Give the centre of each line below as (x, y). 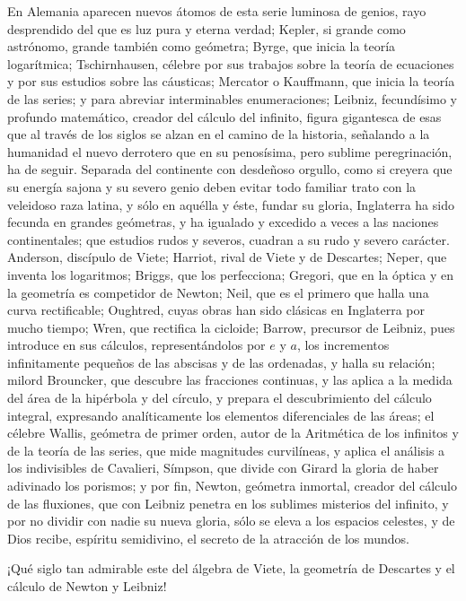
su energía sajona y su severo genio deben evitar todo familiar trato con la (212, 186)
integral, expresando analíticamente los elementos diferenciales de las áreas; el (221, 415)
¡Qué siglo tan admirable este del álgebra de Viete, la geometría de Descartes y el (231, 568)
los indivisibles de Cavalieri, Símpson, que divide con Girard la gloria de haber (223, 468)
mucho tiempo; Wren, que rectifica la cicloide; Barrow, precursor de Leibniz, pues (231, 327)
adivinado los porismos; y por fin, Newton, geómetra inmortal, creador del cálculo (232, 486)
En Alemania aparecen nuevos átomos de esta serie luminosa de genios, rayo (217, 11)
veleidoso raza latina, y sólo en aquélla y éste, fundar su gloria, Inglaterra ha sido (231, 204)
